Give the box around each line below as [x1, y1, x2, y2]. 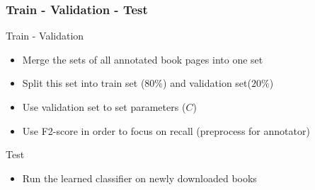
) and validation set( [163, 76, 251, 90]
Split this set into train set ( [22, 76, 145, 90]
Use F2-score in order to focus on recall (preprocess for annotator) [22, 123, 310, 138]
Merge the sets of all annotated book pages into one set [22, 52, 263, 66]
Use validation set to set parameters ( [22, 100, 186, 114]
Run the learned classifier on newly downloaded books [22, 170, 257, 185]
